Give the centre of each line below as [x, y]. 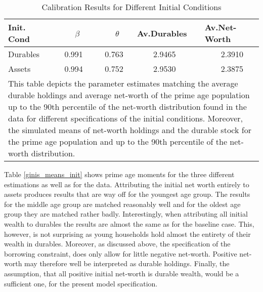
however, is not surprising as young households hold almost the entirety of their [127, 234]
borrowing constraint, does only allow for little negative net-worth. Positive [121, 253]
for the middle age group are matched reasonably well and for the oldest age [122, 204]
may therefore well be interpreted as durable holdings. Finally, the [127, 263]
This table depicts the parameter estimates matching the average [123, 83]
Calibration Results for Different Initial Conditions [131, 7]
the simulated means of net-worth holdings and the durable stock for [130, 130]
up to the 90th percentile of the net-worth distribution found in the [127, 107]
